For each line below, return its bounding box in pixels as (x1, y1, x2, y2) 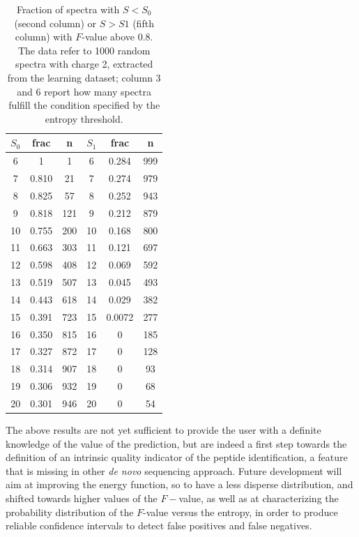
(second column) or (14, 15, 96, 30)
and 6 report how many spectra (17, 84, 152, 98)
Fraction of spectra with (16, 2, 120, 16)
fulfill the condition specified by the (8, 98, 160, 112)
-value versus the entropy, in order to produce (143, 504, 338, 519)
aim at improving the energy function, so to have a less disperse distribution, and (6, 477, 353, 492)
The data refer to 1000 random (17, 43, 151, 57)
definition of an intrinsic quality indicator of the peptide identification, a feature (6, 450, 348, 464)
